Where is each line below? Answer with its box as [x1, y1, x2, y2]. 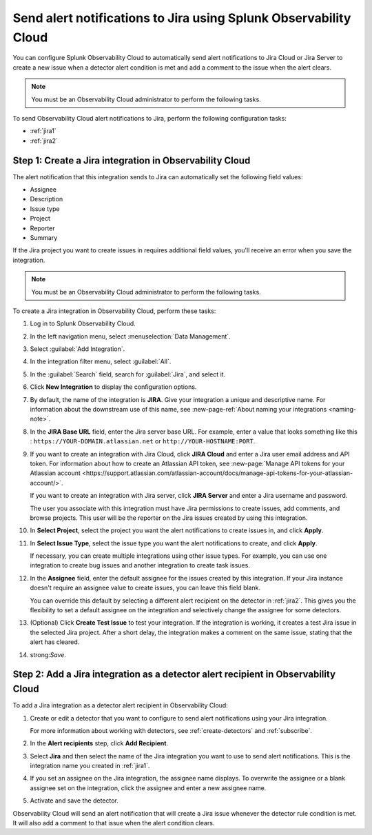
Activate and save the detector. [30, 796, 118, 805]
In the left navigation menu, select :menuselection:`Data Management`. [30, 332, 231, 341]
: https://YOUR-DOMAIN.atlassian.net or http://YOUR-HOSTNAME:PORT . [30, 437, 256, 445]
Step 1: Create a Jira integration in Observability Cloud [12, 154, 251, 166]
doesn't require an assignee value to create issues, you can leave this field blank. [30, 583, 261, 592]
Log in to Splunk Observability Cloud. [30, 319, 136, 328]
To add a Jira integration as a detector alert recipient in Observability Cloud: [12, 701, 229, 710]
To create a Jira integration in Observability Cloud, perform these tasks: [12, 307, 216, 315]
